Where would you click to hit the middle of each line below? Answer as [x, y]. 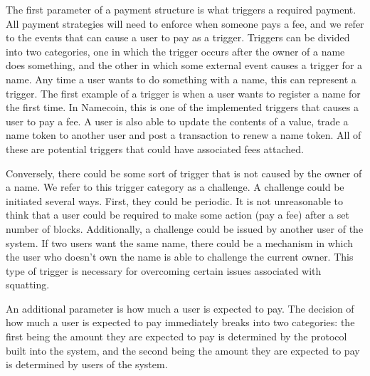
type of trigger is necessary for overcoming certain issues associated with [164, 270]
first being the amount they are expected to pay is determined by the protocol [176, 336]
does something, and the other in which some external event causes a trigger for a [184, 65]
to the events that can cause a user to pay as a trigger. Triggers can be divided [178, 37]
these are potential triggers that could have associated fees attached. [155, 148]
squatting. [28, 284]
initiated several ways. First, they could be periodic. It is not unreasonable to [175, 200]
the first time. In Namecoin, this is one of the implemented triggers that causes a [182, 107]
